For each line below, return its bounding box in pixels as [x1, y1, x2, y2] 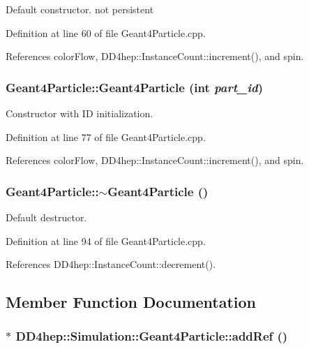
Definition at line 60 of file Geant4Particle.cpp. [6, 25, 206, 40]
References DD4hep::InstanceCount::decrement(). [6, 257, 216, 272]
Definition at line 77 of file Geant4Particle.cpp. [6, 129, 206, 144]
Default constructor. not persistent [6, 2, 154, 16]
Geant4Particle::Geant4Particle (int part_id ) [6, 78, 263, 96]
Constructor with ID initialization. [6, 106, 153, 120]
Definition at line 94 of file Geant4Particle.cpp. [6, 233, 206, 248]
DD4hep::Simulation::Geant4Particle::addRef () [15, 327, 288, 345]
